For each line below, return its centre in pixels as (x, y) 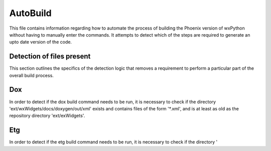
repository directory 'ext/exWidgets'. (47, 116)
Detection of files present (50, 56)
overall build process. (31, 75)
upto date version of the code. (41, 42)
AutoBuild (31, 13)
